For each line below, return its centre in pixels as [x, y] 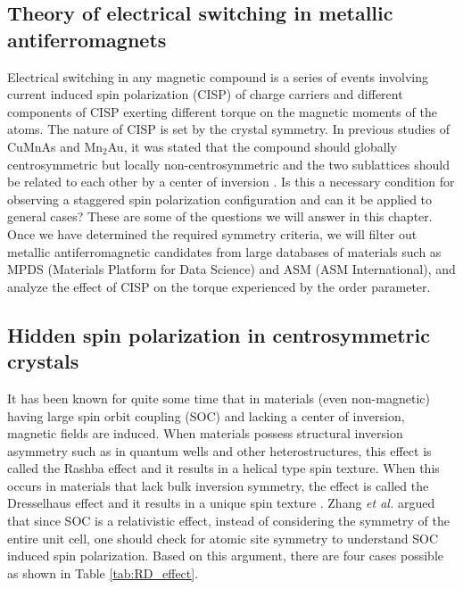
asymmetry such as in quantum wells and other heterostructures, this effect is [219, 450]
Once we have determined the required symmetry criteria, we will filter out [212, 233]
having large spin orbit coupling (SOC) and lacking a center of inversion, [206, 415]
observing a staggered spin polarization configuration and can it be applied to [220, 199]
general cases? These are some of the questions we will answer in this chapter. [220, 216]
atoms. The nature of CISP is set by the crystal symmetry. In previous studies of [228, 129]
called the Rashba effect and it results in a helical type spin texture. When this [223, 468]
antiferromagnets [87, 39]
